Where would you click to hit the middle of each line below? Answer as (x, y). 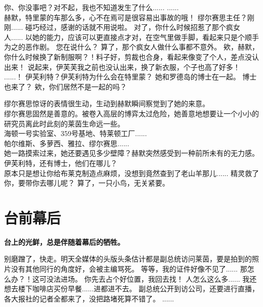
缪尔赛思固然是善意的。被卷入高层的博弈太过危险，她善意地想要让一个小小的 (131, 113)
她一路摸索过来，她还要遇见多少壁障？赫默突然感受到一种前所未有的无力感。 (131, 153)
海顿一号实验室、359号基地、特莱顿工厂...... (76, 133)
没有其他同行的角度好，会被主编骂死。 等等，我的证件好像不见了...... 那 (129, 269)
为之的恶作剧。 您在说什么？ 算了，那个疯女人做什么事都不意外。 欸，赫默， (131, 47)
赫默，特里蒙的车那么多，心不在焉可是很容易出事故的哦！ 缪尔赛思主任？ (126, 17)
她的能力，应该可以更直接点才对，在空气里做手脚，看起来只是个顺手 (146, 37)
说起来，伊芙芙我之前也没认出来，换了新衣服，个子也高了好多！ (134, 67)
